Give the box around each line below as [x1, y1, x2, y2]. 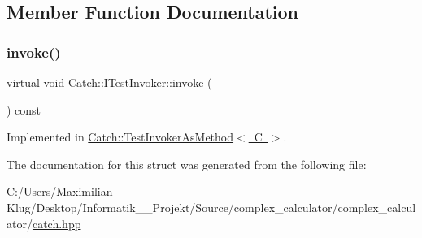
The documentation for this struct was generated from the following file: [7, 155, 367, 172]
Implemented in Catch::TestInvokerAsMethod [7, 128, 234, 145]
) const [7, 101, 41, 118]
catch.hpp [32, 214, 81, 232]
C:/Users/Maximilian [7, 183, 113, 200]
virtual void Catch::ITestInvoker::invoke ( [7, 74, 212, 90]
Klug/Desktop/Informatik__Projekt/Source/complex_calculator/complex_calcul [7, 198, 416, 215]
